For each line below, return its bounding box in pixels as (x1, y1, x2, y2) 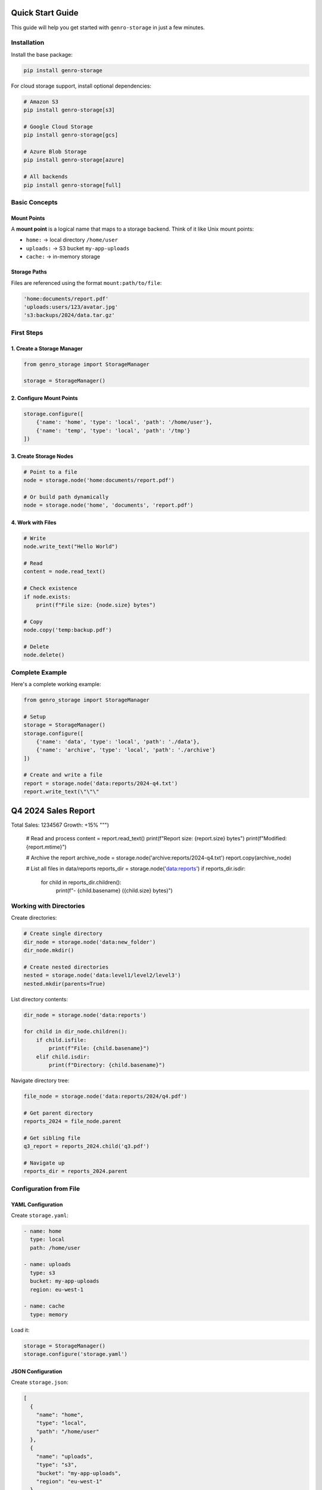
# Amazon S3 (23, 98, 59, 105)
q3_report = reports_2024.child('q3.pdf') (23, 1143, 150, 1150)
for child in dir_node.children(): (23, 1028, 128, 1035)
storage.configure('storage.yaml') (23, 1351, 128, 1358)
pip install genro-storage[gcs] (23, 132, 119, 138)
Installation (11, 39, 45, 47)
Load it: (11, 1326, 30, 1333)
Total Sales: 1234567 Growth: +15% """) (11, 821, 110, 828)
